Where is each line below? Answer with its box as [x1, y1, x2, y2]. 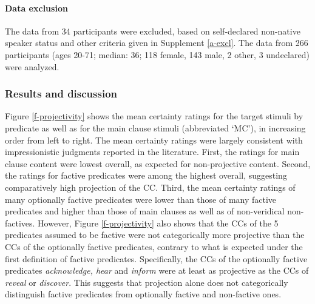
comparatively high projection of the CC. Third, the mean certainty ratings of [5, 180, 296, 193]
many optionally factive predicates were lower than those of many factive [5, 193, 277, 205]
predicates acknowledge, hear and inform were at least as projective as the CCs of [5, 264, 309, 277]
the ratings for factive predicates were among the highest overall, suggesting [5, 169, 287, 182]
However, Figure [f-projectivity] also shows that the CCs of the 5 [38, 216, 279, 229]
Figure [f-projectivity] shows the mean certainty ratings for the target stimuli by [5, 110, 303, 122]
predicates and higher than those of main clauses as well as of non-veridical [5, 205, 285, 217]
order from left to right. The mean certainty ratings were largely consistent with [5, 133, 303, 146]
